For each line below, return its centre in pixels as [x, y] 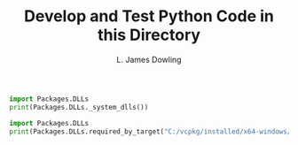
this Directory [149, 35]
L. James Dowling [149, 59]
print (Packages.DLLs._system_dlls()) [79, 107]
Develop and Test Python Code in [149, 16]
